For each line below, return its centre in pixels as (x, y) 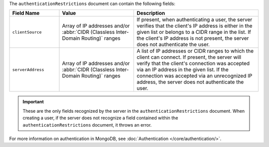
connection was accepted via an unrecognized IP (195, 76)
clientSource (27, 32)
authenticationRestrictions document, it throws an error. (87, 125)
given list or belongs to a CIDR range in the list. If (194, 32)
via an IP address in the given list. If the (183, 70)
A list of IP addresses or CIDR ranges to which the (195, 51)
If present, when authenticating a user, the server (195, 20)
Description (151, 13)
